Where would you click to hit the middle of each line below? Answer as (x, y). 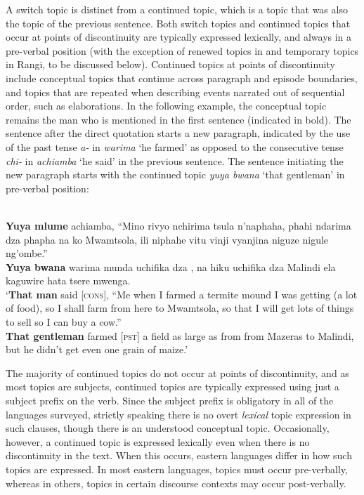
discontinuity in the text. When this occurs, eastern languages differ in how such (179, 455)
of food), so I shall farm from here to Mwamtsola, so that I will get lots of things (180, 308)
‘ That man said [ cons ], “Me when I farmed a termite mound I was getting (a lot (182, 294)
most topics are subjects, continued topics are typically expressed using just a (173, 387)
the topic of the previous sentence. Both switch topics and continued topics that (178, 23)
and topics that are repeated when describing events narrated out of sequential (175, 92)
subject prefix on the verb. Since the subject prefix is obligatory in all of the (170, 401)
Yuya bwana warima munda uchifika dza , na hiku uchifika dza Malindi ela (171, 266)
